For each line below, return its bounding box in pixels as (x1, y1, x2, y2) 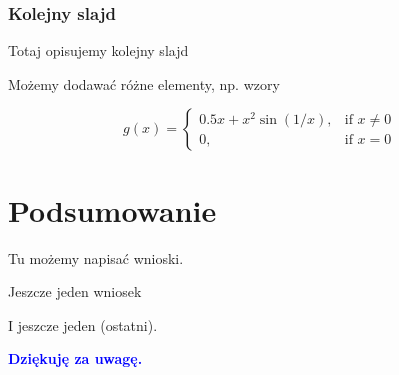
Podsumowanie (8, 189, 217, 230)
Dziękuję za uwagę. (8, 348, 143, 369)
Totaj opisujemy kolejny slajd (8, 40, 189, 61)
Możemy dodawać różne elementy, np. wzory (8, 73, 280, 94)
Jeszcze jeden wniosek (8, 281, 142, 302)
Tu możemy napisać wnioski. (8, 247, 184, 268)
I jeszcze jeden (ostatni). (8, 314, 158, 335)
